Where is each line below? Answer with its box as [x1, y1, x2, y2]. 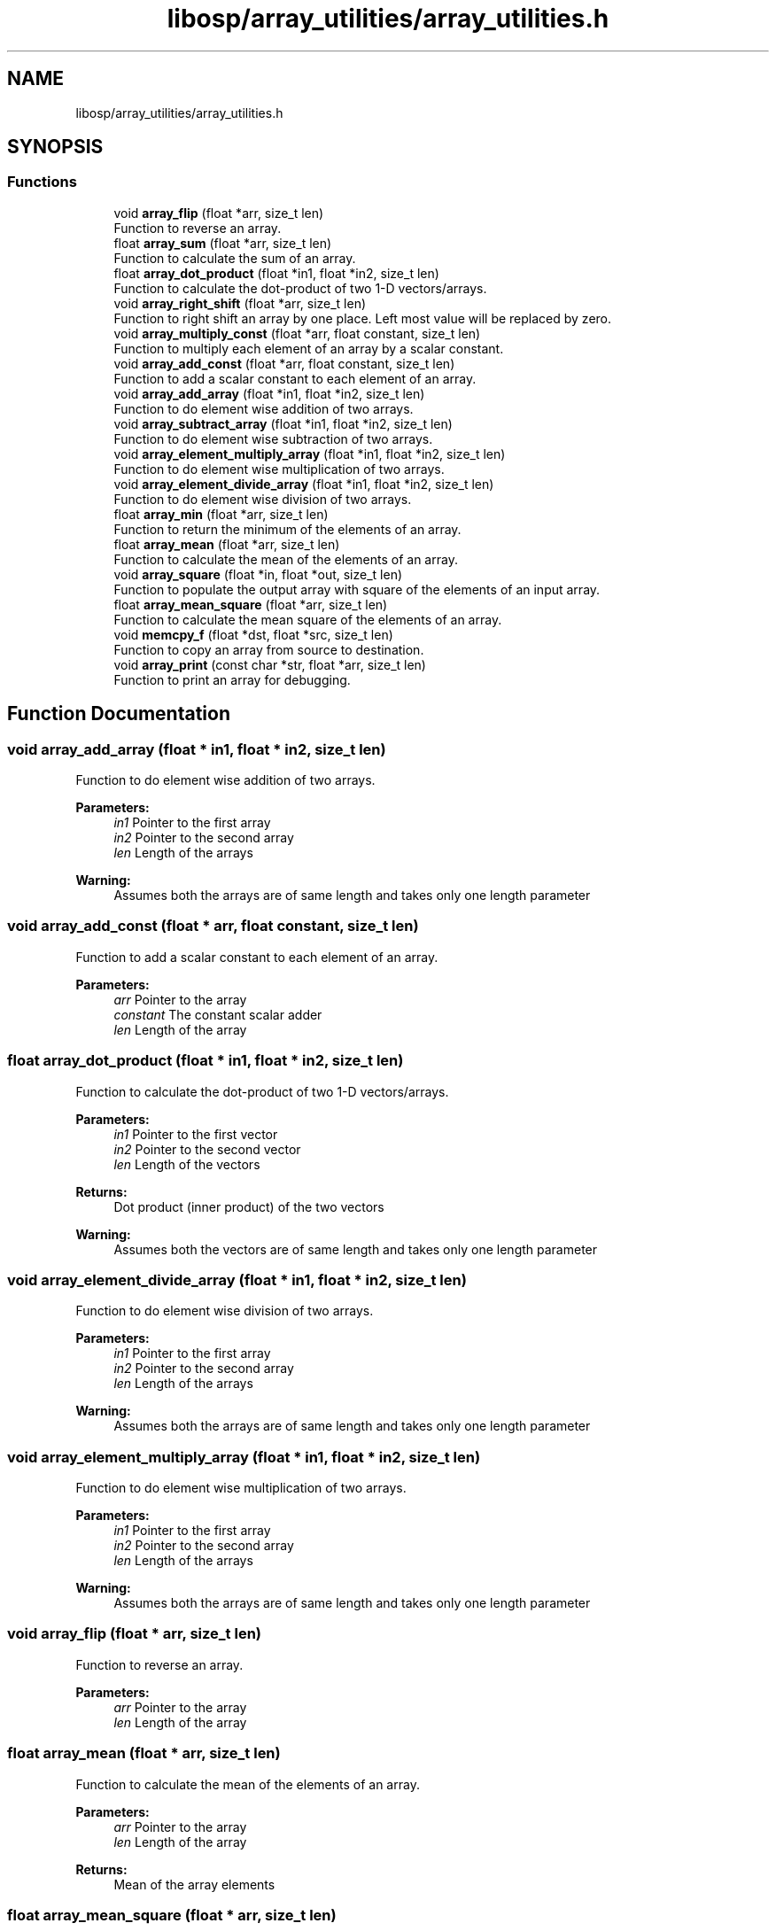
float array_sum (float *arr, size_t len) [113, 235, 332, 251]
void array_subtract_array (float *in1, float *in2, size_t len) [113, 415, 453, 431]
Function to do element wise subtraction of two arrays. [113, 430, 433, 446]
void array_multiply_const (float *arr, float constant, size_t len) [113, 325, 481, 341]
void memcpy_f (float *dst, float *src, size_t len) [113, 626, 393, 642]
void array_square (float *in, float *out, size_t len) [113, 566, 403, 582]
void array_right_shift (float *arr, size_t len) [113, 295, 367, 311]
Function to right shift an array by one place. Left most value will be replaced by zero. [113, 310, 612, 326]
